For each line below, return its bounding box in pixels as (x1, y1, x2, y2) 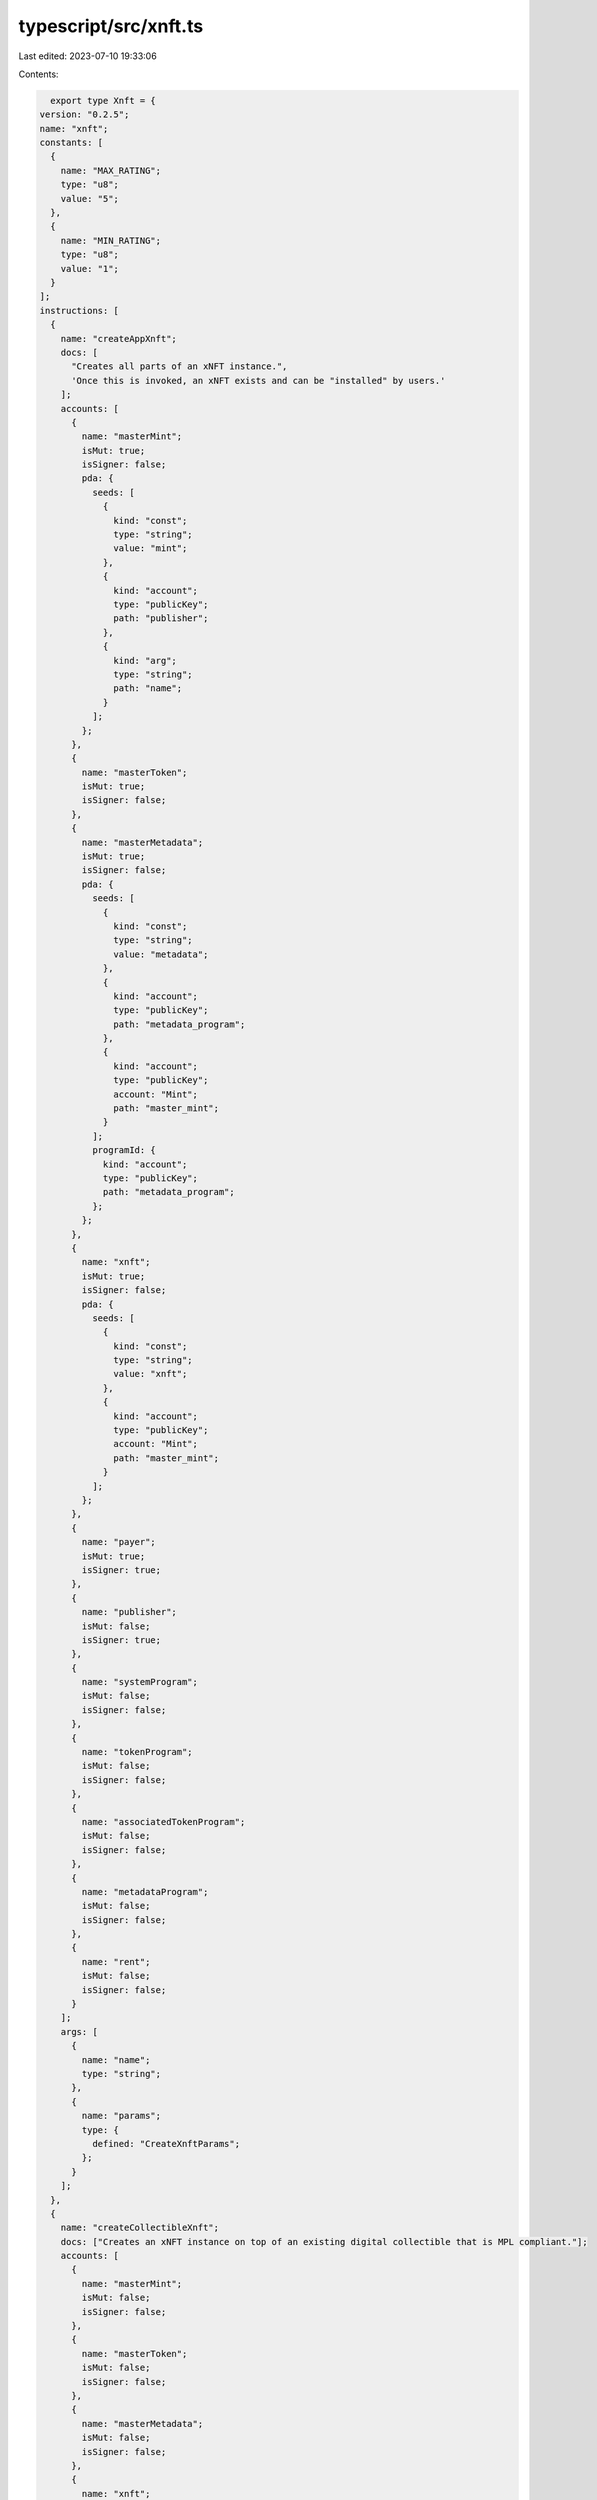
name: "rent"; (81, 1956, 151, 1967)
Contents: (18, 68, 59, 80)
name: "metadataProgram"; (81, 1886, 209, 1897)
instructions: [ (39, 305, 120, 316)
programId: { (91, 1145, 157, 1156)
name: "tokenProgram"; (81, 1746, 194, 1758)
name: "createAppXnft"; (60, 333, 177, 344)
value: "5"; (60, 193, 120, 204)
